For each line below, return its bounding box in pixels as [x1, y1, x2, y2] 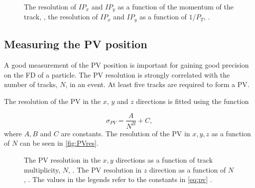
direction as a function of [149, 164, 226, 175]
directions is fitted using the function [136, 95, 249, 106]
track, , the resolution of [24, 11, 98, 22]
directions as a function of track [116, 155, 213, 165]
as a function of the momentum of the [118, 1, 234, 11]
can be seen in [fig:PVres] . [19, 138, 99, 148]
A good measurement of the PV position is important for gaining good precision [4, 60, 249, 70]
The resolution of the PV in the [4, 95, 101, 106]
